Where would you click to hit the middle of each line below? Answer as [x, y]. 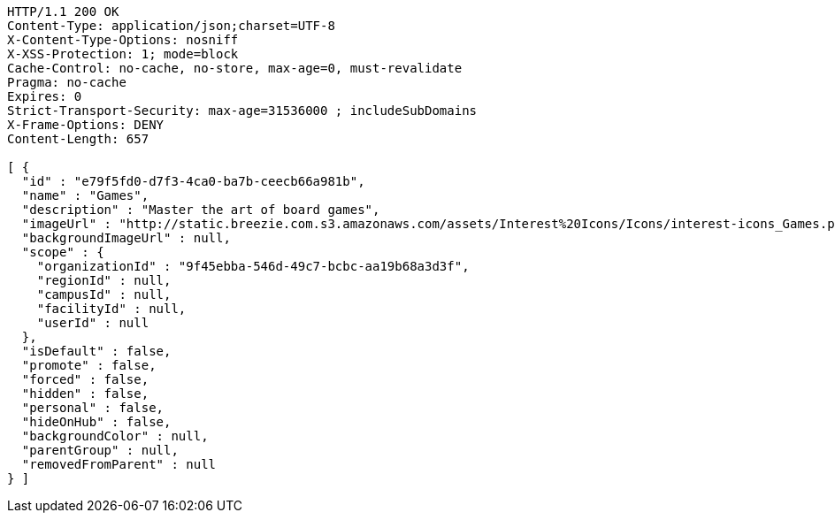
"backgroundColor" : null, [115, 436]
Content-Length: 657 [78, 139]
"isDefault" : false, [96, 351]
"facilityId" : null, [111, 309]
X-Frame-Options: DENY [86, 125]
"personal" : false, [93, 408]
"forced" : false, [85, 379]
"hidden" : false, [85, 394]
